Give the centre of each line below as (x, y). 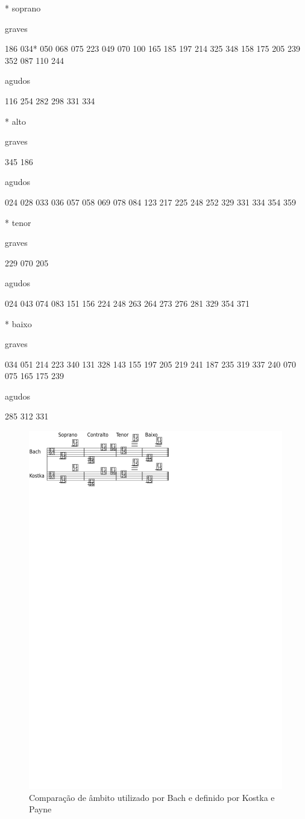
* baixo (18, 323)
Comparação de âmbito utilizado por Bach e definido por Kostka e (152, 797)
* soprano (23, 8)
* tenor (18, 222)
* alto (15, 121)
